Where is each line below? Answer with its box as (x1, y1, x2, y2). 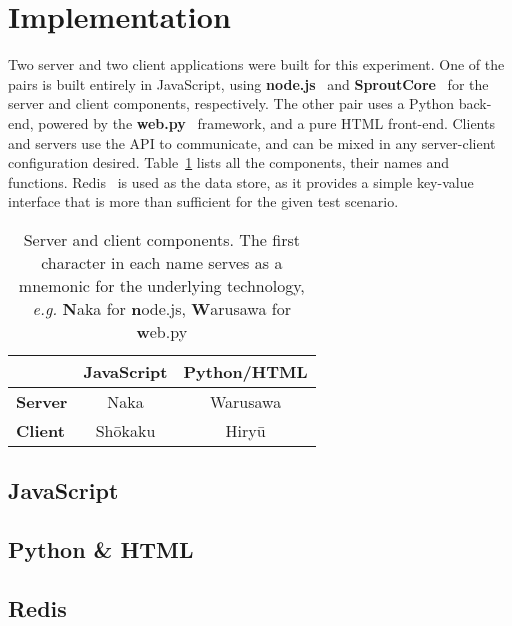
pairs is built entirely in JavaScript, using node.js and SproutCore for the (8, 73, 489, 94)
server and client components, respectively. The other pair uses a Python (8, 93, 455, 114)
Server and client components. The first (23, 227, 300, 251)
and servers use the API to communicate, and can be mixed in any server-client (8, 132, 496, 153)
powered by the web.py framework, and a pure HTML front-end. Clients (38, 112, 495, 133)
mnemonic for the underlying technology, (18, 273, 305, 297)
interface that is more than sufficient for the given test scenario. (8, 191, 399, 212)
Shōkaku (95, 418, 156, 442)
